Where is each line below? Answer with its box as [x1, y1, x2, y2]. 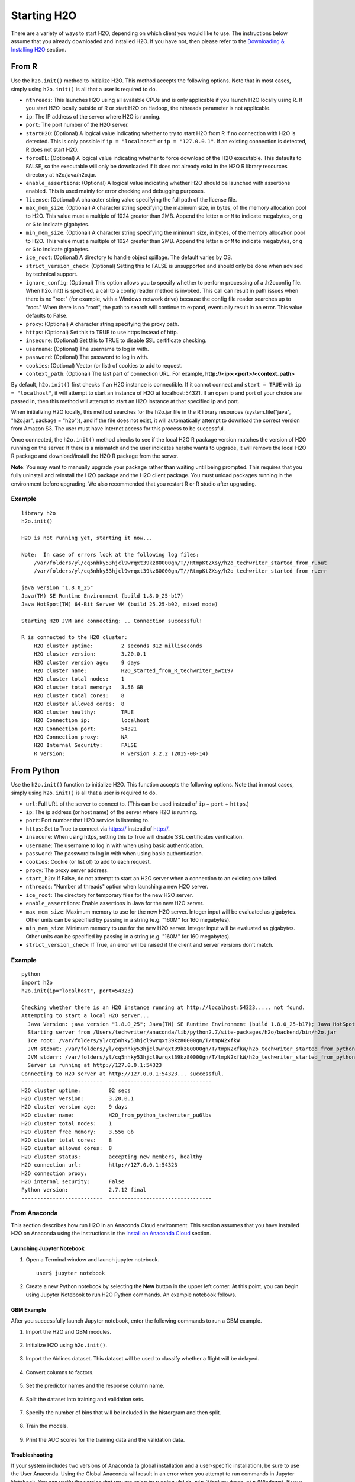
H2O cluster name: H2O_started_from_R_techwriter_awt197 [33, 667, 234, 674]
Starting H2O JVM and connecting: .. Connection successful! [21, 617, 202, 624]
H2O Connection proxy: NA [33, 734, 128, 740]
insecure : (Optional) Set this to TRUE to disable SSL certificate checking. [25, 337, 207, 344]
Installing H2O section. [11, 46, 66, 53]
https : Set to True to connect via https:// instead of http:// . [25, 825, 170, 832]
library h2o [21, 510, 56, 516]
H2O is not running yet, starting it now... [21, 534, 153, 541]
